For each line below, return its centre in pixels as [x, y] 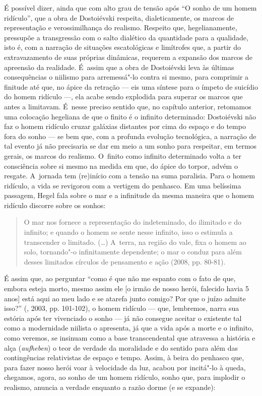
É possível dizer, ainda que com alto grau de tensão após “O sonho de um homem [130, 8]
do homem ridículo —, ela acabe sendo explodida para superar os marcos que [123, 96]
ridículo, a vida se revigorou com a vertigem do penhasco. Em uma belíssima [123, 185]
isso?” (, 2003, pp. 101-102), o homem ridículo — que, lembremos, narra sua [122, 308]
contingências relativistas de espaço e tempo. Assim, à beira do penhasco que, [124, 357]
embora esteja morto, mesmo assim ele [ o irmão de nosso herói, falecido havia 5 [126, 288]
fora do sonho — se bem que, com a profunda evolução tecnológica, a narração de [130, 136]
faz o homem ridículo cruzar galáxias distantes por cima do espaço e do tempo [125, 126]
